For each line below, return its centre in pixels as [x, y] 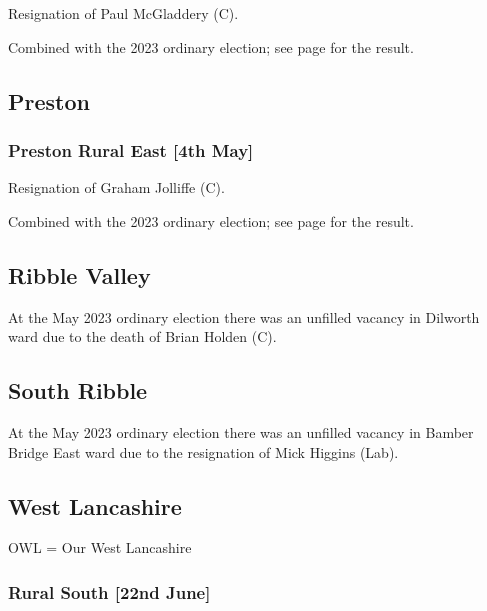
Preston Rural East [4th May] [131, 149]
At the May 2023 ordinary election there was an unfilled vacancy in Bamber [241, 431]
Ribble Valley [79, 274]
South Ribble [78, 390]
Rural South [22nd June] [109, 591]
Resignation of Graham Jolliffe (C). [116, 187]
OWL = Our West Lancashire [100, 547]
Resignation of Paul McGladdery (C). [123, 13]
